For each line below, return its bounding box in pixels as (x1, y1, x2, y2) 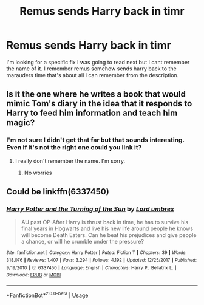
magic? (6, 117, 35, 128)
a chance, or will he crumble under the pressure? (21, 238, 144, 245)
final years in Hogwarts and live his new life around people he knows (21, 225, 193, 232)
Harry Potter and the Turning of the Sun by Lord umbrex (6, 205, 174, 213)
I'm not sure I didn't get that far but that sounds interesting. (6, 135, 185, 144)
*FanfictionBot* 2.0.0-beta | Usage (6, 290, 89, 299)
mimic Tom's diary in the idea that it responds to (6, 98, 192, 109)
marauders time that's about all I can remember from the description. (6, 71, 179, 78)
